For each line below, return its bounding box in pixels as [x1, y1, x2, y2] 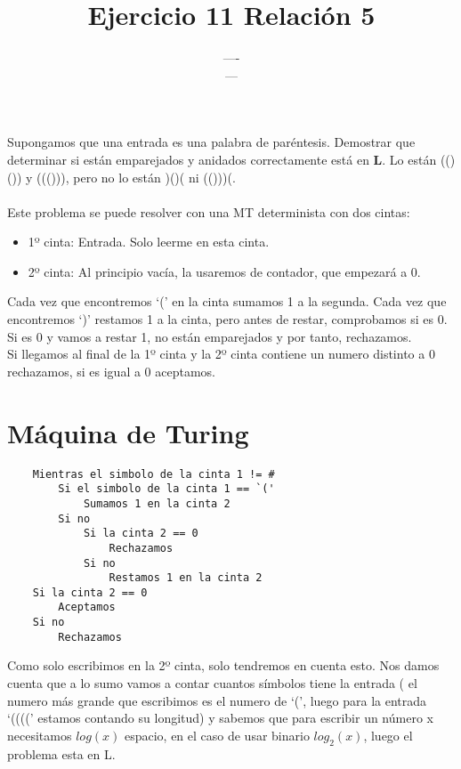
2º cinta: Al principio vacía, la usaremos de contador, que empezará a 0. [28, 262, 421, 280]
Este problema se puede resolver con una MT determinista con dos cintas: [7, 202, 410, 221]
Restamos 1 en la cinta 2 [109, 571, 263, 585]
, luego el [363, 725, 413, 744]
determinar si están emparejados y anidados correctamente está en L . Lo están [7, 150, 437, 168]
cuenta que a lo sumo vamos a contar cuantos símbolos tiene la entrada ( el [7, 674, 417, 692]
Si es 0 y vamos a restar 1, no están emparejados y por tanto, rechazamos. [7, 327, 412, 345]
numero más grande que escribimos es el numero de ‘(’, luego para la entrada [7, 691, 427, 709]
